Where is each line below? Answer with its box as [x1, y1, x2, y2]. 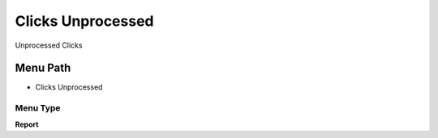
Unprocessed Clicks [15, 40, 83, 50]
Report [15, 119, 39, 129]
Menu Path [15, 61, 71, 75]
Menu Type [15, 102, 61, 114]
